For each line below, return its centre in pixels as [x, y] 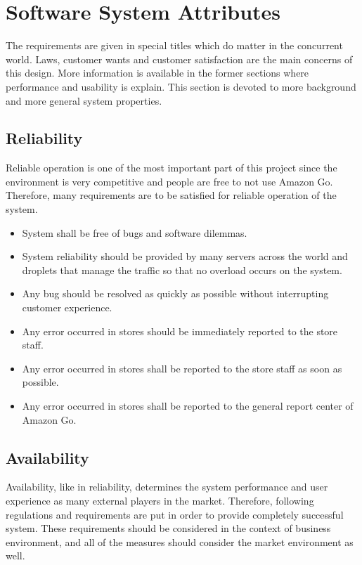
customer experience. [67, 307]
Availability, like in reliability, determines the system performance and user [167, 487]
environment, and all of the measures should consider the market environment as [180, 541]
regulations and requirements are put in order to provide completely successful [175, 514]
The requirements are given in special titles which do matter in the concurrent [174, 45]
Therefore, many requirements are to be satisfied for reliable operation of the [171, 195]
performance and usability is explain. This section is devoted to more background [181, 86]
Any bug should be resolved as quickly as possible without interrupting [175, 293]
